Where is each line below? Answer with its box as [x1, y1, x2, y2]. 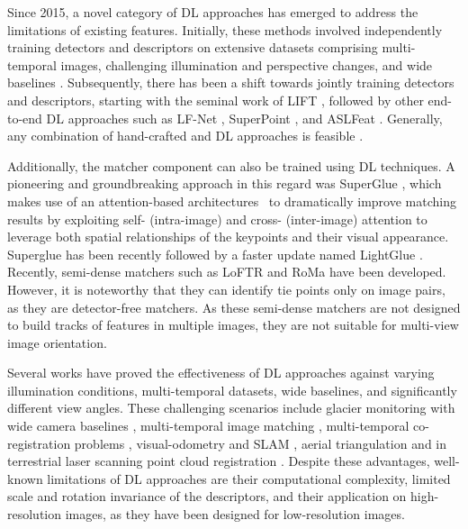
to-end [7, 108, 42, 127]
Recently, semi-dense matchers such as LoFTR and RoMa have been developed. [7, 262, 446, 281]
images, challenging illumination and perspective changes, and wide [60, 55, 433, 74]
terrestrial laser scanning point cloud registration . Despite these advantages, [7, 451, 430, 470]
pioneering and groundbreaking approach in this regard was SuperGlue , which [7, 174, 442, 193]
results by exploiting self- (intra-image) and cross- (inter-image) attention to [7, 209, 427, 228]
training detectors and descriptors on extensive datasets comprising [7, 38, 378, 57]
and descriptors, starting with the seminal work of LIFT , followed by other [7, 90, 424, 109]
